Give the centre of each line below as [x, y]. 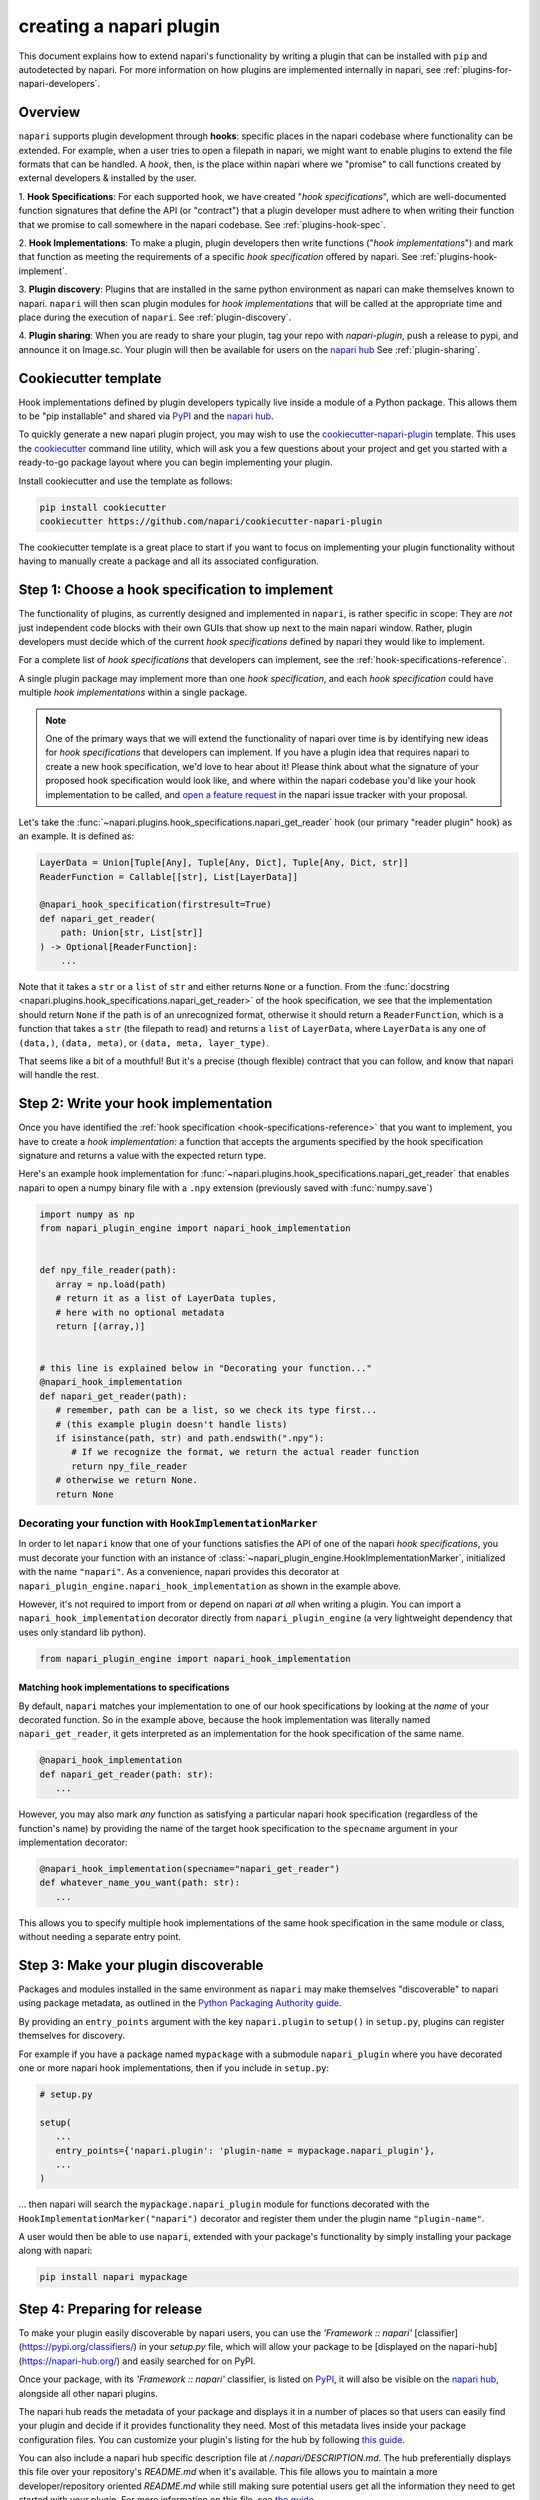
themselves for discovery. [71, 2036]
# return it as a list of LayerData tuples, [166, 1298]
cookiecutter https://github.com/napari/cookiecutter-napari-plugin [211, 521]
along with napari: [55, 2251]
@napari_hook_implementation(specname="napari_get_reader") [190, 1868]
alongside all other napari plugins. [88, 2393]
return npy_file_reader [129, 1466]
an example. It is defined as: [76, 836]
